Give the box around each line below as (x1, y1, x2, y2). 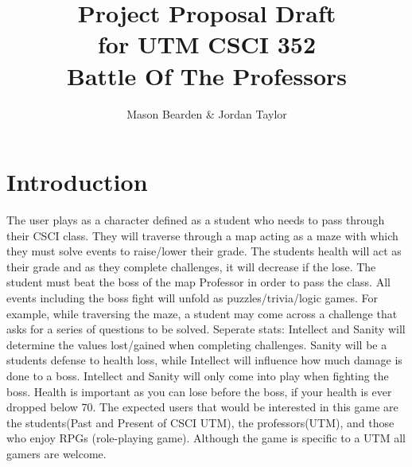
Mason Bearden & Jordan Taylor (126, 105, 287, 122)
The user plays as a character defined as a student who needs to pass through (6, 212, 385, 228)
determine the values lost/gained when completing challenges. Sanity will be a (6, 336, 387, 352)
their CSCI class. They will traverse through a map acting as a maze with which (6, 227, 398, 243)
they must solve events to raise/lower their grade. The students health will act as (6, 243, 402, 259)
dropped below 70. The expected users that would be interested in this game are (6, 399, 398, 415)
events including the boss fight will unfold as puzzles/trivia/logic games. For (6, 290, 379, 305)
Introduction (6, 165, 148, 198)
